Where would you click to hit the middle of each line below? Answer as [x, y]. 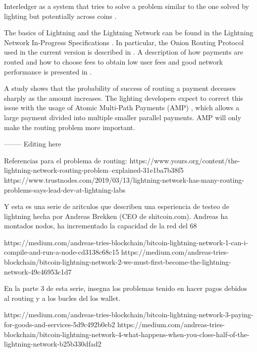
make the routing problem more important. [70, 127]
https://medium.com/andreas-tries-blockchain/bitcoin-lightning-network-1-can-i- [126, 242]
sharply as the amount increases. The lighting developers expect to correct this [124, 98]
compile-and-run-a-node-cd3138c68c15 [62, 252]
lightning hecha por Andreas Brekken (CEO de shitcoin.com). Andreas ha [116, 216]
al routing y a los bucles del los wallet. [62, 298]
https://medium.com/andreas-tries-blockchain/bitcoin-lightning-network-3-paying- [129, 315]
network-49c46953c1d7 [38, 271]
